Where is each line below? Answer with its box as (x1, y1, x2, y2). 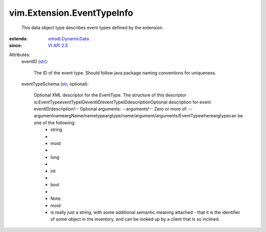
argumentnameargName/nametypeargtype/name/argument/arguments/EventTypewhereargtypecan (33, 113, 236, 119)
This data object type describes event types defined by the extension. (21, 25, 164, 31)
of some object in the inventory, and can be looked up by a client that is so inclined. (50, 216, 220, 222)
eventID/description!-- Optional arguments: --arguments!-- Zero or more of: (33, 106, 188, 112)
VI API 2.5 (48, 42, 68, 49)
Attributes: (9, 52, 31, 58)
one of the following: (33, 120, 76, 126)
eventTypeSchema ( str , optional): (21, 81, 89, 87)
